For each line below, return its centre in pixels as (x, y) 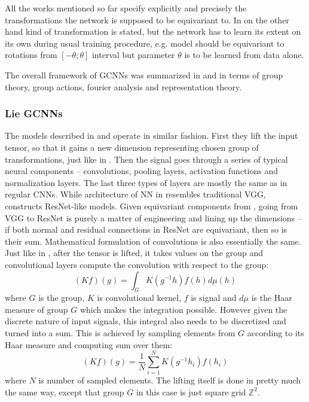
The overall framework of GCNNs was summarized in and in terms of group (144, 74)
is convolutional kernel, (139, 298)
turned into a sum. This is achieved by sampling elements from (120, 333)
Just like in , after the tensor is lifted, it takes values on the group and (134, 253)
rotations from (31, 55)
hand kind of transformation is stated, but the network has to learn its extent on (153, 31)
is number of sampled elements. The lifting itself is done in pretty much (170, 380)
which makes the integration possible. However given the (183, 309)
